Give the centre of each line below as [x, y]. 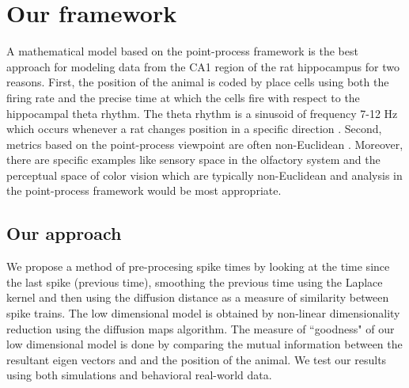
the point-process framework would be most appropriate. [144, 190]
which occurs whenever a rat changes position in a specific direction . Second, [194, 129]
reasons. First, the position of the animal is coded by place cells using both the [198, 82]
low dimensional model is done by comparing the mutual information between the [204, 344]
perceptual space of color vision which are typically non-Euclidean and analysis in [204, 175]
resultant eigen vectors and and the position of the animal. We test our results [197, 359]
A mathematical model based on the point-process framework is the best [182, 51]
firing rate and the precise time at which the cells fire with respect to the [183, 97]
